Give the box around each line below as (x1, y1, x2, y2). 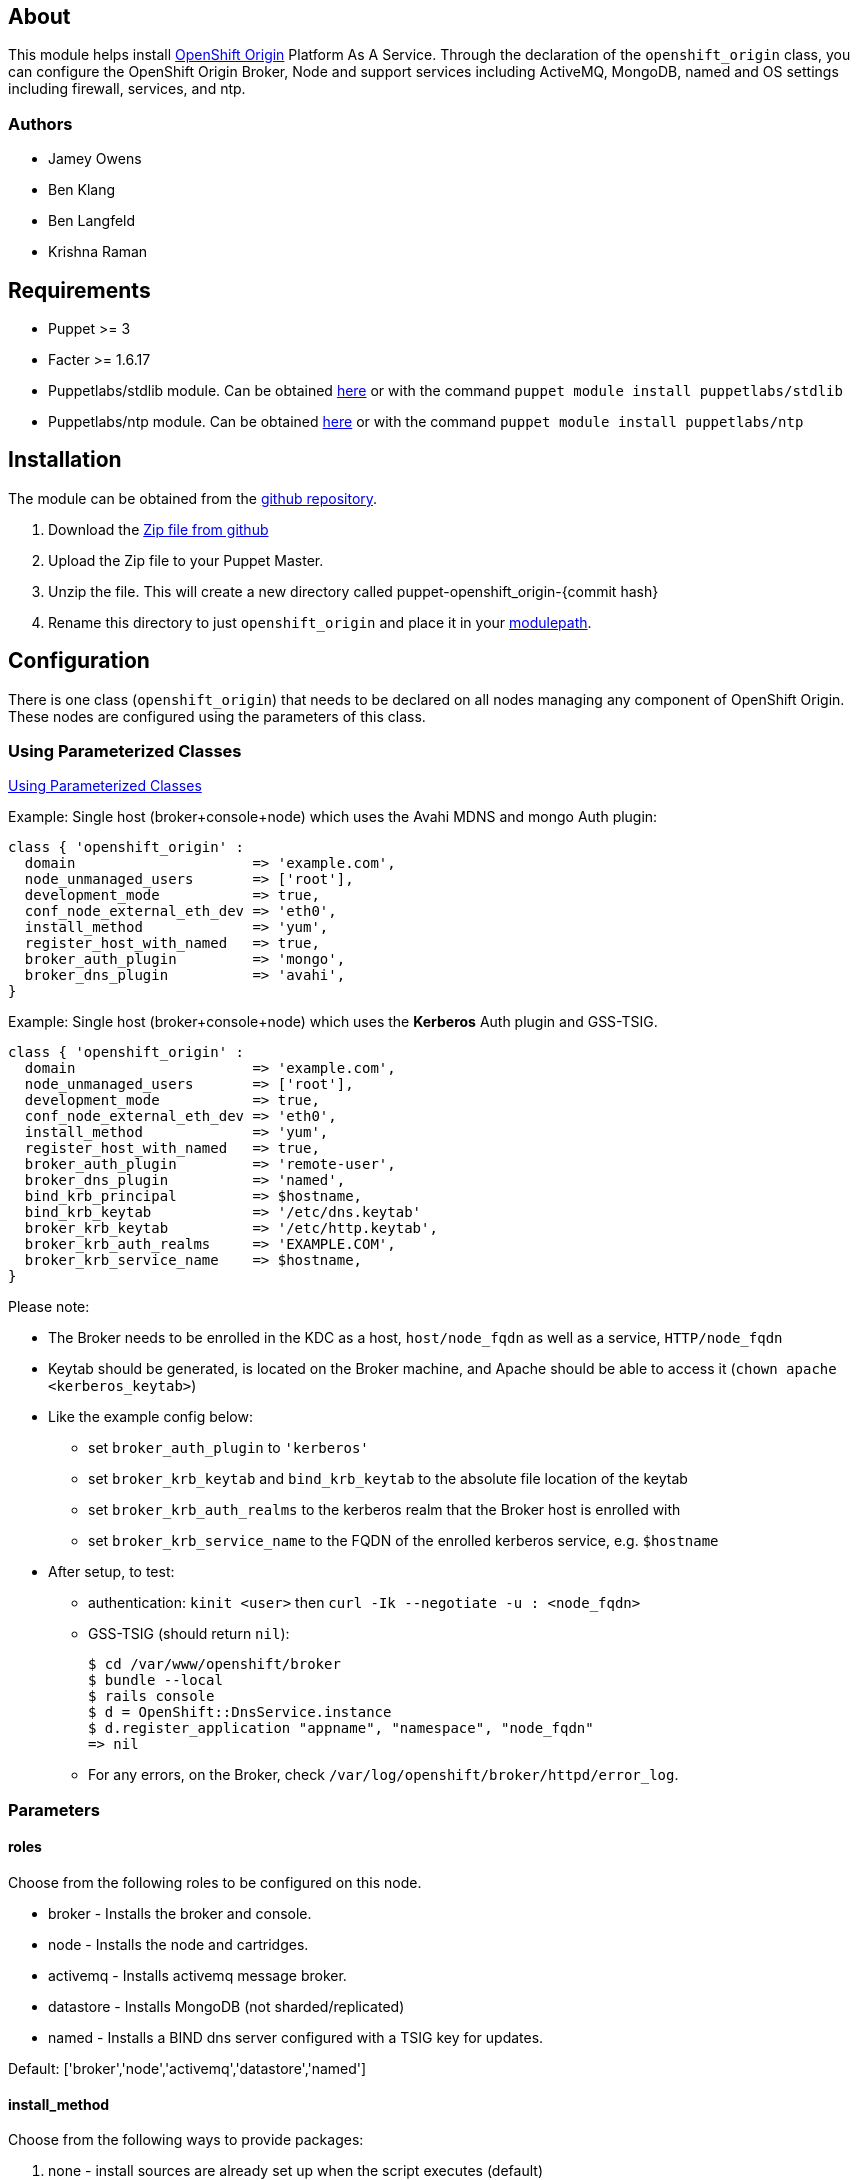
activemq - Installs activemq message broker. (48, 1967, 347, 1985)
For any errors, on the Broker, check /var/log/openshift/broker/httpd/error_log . (88, 1766, 679, 1784)
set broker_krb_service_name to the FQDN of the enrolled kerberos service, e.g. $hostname (88, 1532, 719, 1550)
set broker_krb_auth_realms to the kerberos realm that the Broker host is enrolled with (88, 1501, 681, 1519)
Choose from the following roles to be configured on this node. (8, 1874, 422, 1892)
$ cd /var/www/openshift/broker (88, 1656, 341, 1673)
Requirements (8, 277, 151, 303)
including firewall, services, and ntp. (8, 80, 246, 98)
